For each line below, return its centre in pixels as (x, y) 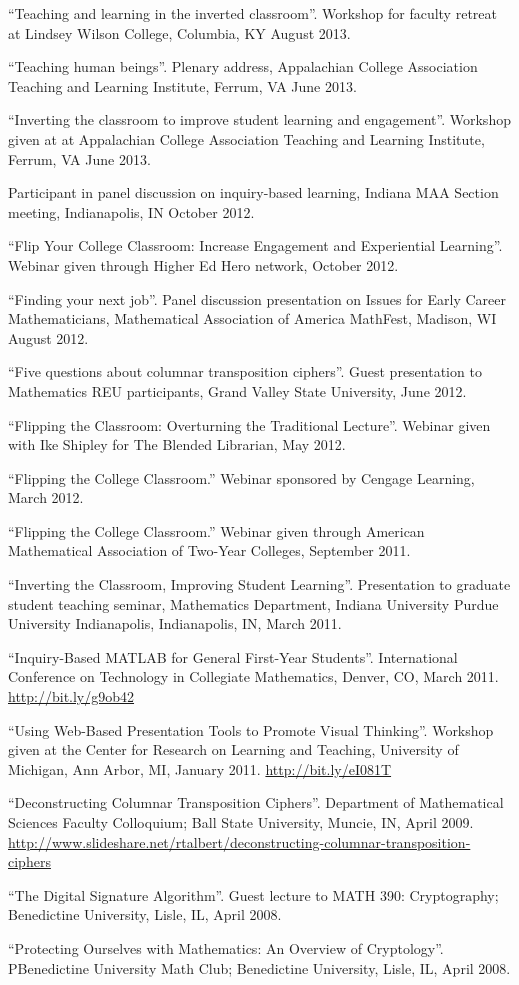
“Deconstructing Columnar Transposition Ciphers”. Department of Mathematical (256, 802)
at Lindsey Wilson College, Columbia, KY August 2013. (179, 32)
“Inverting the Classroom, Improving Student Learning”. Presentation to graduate (259, 584)
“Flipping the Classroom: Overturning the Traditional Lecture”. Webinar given (249, 424)
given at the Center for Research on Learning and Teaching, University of (233, 749)
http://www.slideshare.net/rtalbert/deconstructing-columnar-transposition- (239, 841)
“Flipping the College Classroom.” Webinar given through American (216, 530)
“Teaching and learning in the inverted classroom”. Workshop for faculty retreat (252, 13)
